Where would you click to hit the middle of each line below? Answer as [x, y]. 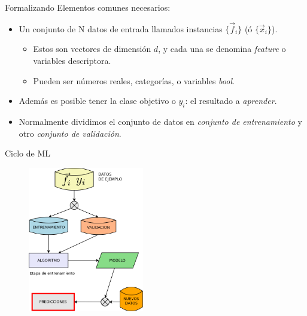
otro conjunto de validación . [70, 133]
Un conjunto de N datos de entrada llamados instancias [121, 28]
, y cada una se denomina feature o [222, 49]
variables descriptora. [72, 60]
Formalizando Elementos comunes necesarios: [88, 7]
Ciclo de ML [28, 153]
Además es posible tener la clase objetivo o [97, 101]
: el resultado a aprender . [231, 101]
